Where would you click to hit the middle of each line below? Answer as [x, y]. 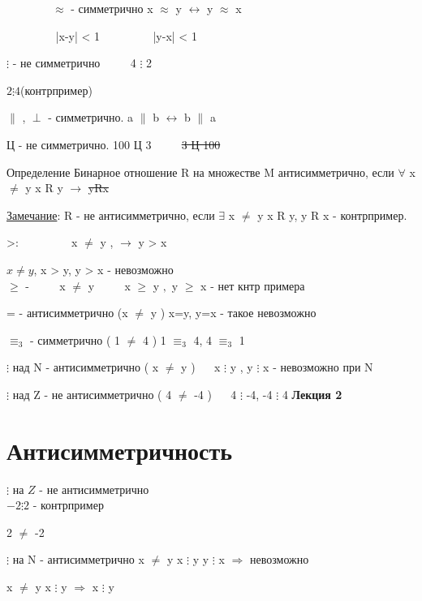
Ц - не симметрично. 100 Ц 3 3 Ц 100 [114, 144]
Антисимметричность [120, 450]
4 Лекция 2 [312, 394]
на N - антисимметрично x [78, 559]
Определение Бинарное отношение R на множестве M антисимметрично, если [200, 172]
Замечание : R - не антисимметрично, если [111, 215]
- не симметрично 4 [74, 63]
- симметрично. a [91, 117]
